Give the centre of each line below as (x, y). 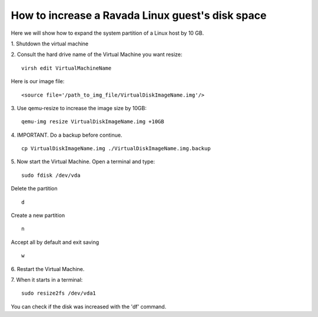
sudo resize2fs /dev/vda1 (59, 293)
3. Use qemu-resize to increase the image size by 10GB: (79, 108)
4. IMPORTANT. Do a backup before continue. (67, 135)
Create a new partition (38, 216)
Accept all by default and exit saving (55, 242)
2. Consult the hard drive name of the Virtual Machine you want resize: (97, 55)
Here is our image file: (38, 81)
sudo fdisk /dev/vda (51, 175)
